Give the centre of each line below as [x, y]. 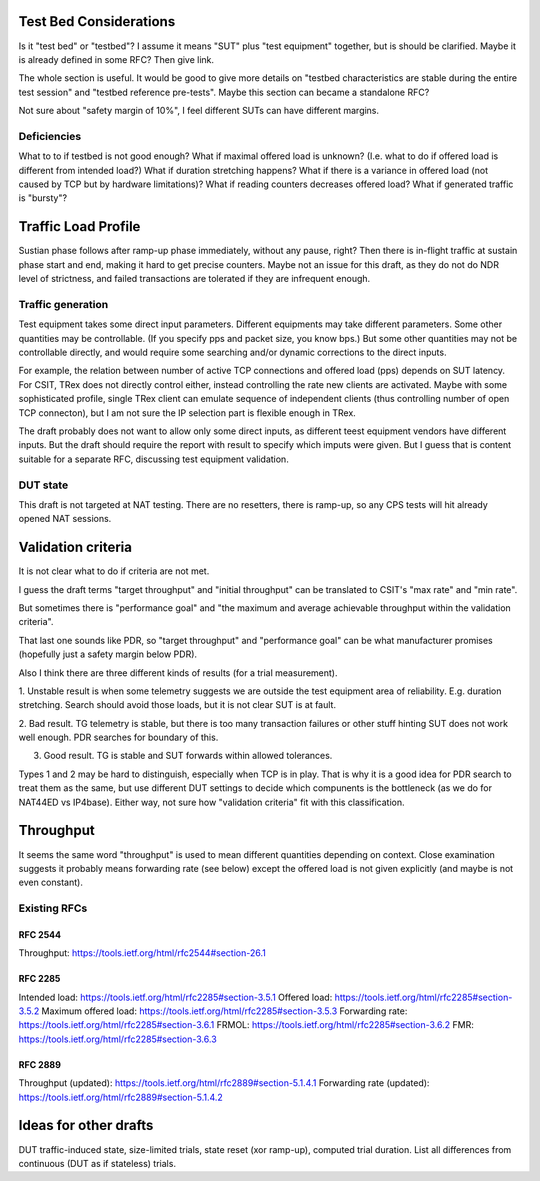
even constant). [51, 882]
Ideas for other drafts [86, 1125]
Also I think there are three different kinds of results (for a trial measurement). [178, 672]
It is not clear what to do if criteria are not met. [114, 571]
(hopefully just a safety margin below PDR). [108, 654]
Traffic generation [63, 304]
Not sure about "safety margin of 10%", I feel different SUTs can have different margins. [199, 111]
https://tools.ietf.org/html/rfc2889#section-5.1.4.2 [121, 1097]
